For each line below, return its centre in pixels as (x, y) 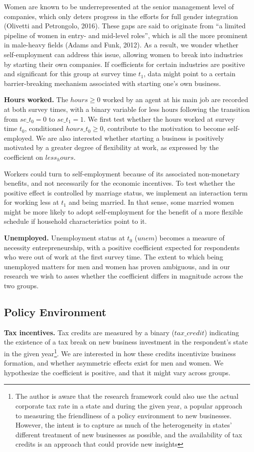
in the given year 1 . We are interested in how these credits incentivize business (120, 353)
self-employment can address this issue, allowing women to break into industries (124, 54)
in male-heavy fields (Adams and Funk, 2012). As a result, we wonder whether (121, 45)
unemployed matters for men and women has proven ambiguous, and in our (117, 266)
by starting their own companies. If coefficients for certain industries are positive (125, 64)
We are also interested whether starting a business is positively (130, 138)
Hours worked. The (36, 99)
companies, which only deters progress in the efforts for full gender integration (121, 16)
